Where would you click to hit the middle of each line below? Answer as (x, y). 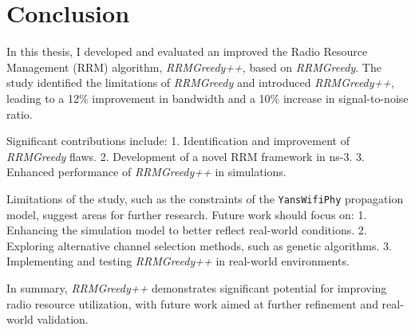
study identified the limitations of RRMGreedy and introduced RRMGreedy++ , (200, 82)
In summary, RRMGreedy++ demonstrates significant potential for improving (197, 287)
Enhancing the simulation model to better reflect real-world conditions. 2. (187, 230)
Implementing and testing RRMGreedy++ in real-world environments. (178, 261)
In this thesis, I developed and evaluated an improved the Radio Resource (187, 51)
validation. (63, 319)
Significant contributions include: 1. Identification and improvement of (178, 141)
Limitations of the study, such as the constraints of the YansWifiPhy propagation (205, 198)
